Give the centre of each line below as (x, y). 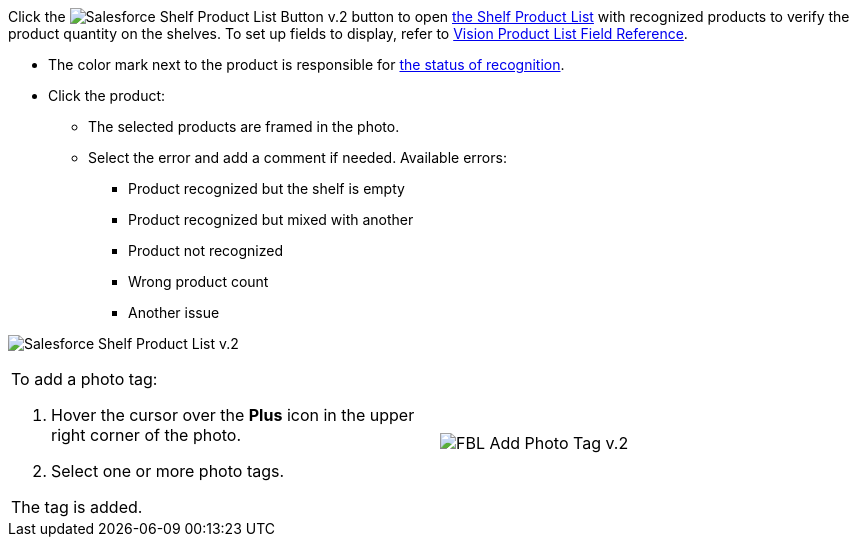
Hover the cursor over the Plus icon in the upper (233, 415)
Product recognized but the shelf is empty (266, 188)
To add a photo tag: (84, 379)
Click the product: (107, 95)
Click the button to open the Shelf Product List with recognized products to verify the (429, 16)
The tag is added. (77, 507)
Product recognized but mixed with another (271, 219)
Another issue (174, 312)
